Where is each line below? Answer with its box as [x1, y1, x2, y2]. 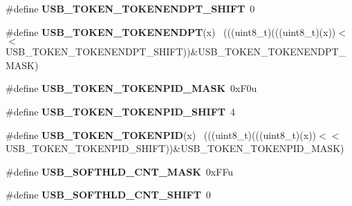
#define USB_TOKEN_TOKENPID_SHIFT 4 [6, 104, 236, 118]
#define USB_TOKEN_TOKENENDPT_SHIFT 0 [6, 1, 255, 15]
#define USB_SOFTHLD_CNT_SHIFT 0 [6, 187, 211, 202]
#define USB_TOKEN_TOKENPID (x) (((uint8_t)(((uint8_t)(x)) [6, 127, 317, 142]
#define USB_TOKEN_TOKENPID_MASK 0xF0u [6, 81, 257, 95]
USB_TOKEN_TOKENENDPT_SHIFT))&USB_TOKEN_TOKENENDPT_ [6, 44, 346, 59]
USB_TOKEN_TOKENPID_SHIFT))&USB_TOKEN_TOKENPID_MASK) [6, 141, 344, 156]
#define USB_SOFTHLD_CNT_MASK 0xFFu [6, 164, 234, 178]
